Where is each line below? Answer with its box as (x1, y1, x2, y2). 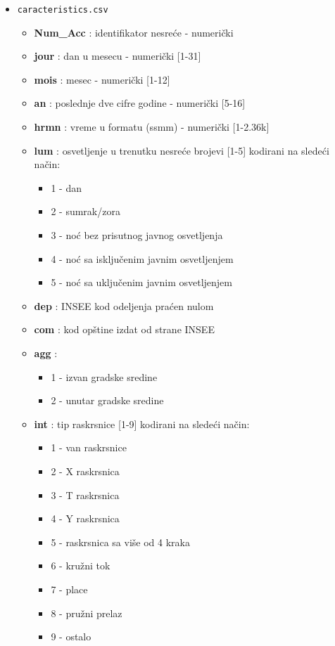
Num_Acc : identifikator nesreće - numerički (34, 25, 234, 39)
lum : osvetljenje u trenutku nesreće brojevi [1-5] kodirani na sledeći (34, 143, 329, 157)
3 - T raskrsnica (51, 487, 120, 502)
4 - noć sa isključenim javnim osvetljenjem (51, 251, 234, 266)
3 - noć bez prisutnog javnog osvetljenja (51, 228, 223, 242)
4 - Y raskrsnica (51, 511, 120, 526)
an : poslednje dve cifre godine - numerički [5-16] (34, 96, 246, 110)
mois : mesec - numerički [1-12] (34, 72, 170, 86)
